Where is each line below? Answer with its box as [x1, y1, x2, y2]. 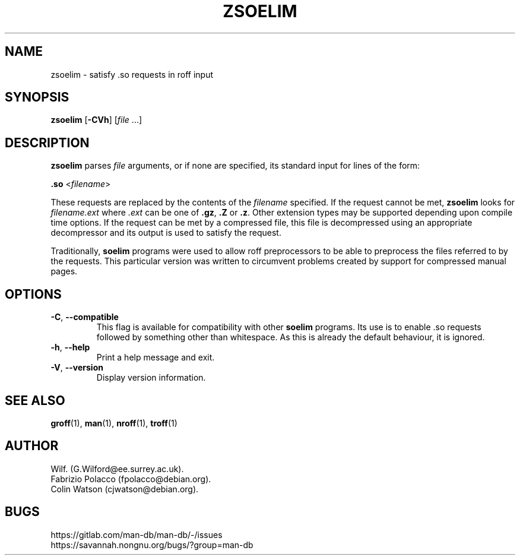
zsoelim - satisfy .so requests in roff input [50, 69, 214, 80]
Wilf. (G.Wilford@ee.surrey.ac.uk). [50, 463, 184, 474]
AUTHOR [5, 438, 59, 454]
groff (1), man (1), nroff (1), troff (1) [50, 417, 177, 428]
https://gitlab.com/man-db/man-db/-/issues [50, 529, 223, 540]
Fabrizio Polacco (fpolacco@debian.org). [50, 473, 211, 484]
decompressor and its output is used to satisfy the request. [50, 227, 281, 238]
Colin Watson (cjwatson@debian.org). [50, 483, 199, 494]
